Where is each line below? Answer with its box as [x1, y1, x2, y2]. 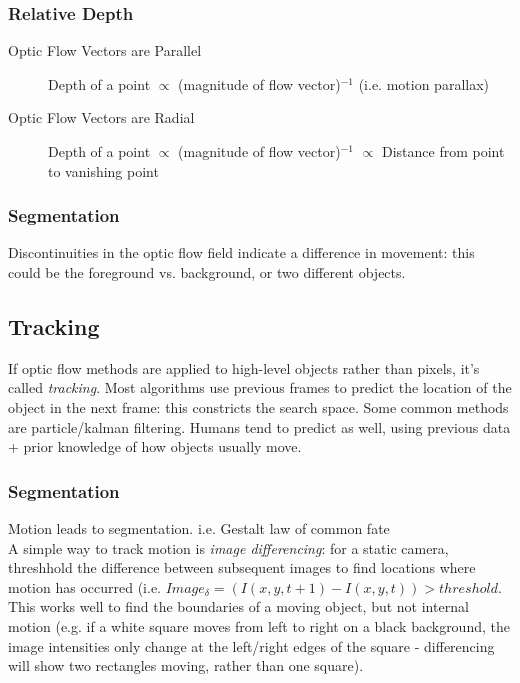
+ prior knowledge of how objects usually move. [8, 436, 302, 457]
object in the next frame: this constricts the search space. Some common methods [8, 396, 509, 417]
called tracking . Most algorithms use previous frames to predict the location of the [8, 377, 512, 398]
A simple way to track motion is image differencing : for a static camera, [8, 537, 449, 558]
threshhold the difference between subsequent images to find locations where [8, 557, 476, 578]
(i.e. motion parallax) [358, 73, 490, 94]
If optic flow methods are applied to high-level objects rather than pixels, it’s [8, 357, 480, 378]
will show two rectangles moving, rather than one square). [8, 655, 364, 676]
